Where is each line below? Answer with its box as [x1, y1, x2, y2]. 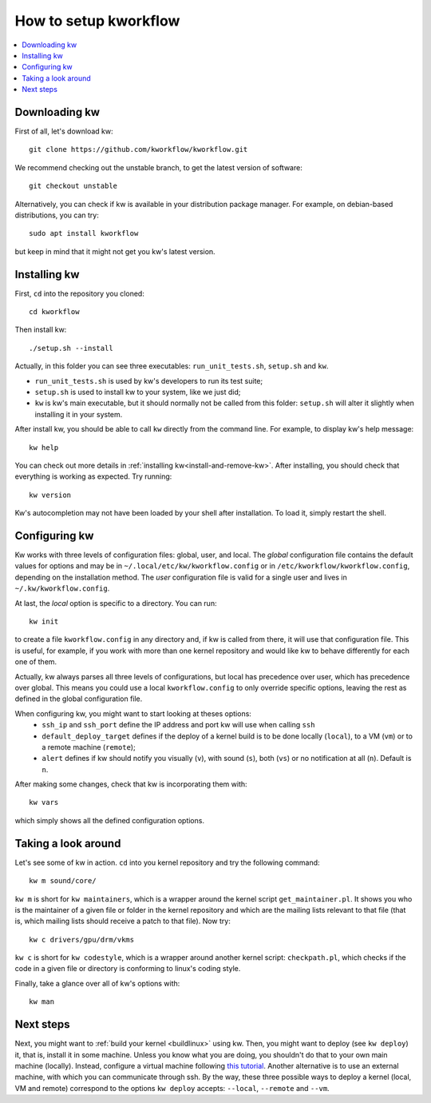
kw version [29, 490, 72, 500]
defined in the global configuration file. [14, 694, 143, 703]
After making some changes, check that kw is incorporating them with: [14, 779, 247, 789]
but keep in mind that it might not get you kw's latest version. [14, 246, 215, 256]
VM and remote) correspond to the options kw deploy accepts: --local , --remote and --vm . [14, 1083, 330, 1093]
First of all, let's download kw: [14, 126, 113, 136]
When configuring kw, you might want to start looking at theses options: [14, 708, 251, 719]
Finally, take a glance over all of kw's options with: [14, 978, 180, 988]
